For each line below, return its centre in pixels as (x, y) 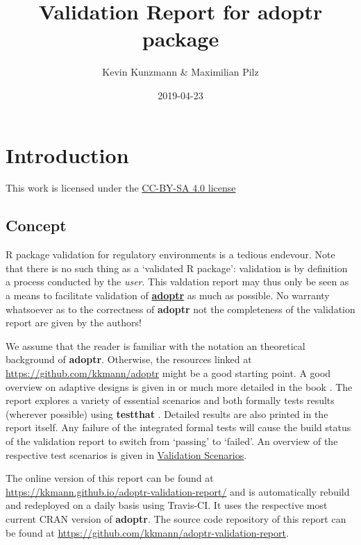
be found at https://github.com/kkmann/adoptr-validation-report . (147, 532)
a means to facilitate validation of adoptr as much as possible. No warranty (168, 295)
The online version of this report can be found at (110, 478)
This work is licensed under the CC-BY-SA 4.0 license (121, 188)
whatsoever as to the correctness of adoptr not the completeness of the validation (180, 309)
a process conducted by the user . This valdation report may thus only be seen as (177, 282)
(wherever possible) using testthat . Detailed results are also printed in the (167, 413)
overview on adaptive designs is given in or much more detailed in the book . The (179, 386)
